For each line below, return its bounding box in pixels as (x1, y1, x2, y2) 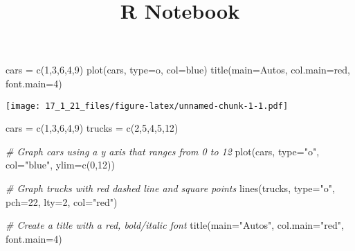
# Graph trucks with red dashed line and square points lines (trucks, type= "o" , (6, 181, 335, 195)
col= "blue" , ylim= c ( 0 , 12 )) (6, 157, 115, 172)
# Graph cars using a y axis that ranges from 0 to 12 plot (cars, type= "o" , (6, 144, 320, 158)
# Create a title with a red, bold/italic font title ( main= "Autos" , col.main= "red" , (6, 218, 344, 232)
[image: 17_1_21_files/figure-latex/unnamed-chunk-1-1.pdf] (6, 101, 289, 111)
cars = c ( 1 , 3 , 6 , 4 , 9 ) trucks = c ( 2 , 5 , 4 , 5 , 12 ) (6, 121, 179, 135)
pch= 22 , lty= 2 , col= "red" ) (6, 194, 118, 209)
